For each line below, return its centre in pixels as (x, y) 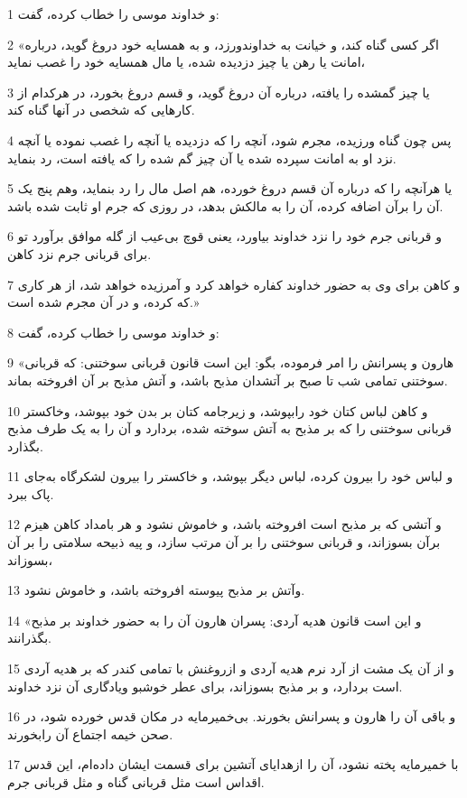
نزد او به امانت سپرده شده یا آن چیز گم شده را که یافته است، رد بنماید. (202, 158)
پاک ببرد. (31, 493)
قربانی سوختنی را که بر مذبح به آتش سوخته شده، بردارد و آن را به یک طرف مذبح (229, 428)
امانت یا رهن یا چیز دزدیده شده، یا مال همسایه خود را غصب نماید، (187, 62)
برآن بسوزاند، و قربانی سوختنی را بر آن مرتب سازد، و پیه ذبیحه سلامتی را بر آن (224, 542)
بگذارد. (25, 445)
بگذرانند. (30, 638)
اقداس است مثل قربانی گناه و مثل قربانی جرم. (136, 782)
